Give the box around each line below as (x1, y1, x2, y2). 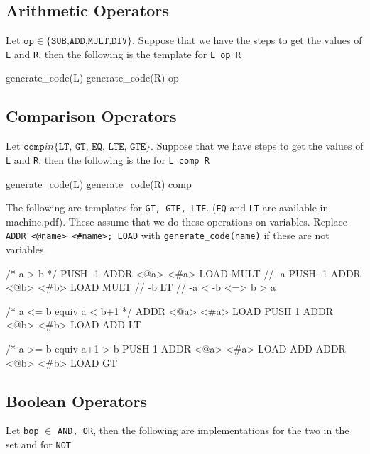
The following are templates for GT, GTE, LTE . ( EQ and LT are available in (6, 200, 329, 215)
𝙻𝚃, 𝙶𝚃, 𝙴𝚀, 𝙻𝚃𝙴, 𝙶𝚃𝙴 (58, 142, 146, 153)
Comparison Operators (6, 105, 177, 127)
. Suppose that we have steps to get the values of (151, 138, 364, 153)
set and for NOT (6, 437, 71, 452)
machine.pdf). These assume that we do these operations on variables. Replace (6, 214, 347, 228)
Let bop (6, 423, 39, 438)
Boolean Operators (6, 389, 147, 411)
